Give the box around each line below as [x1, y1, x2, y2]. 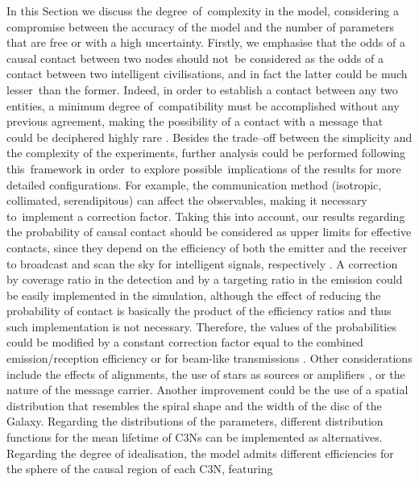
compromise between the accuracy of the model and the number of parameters [6, 18, 394, 35]
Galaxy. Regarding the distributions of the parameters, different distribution [6, 413, 384, 430]
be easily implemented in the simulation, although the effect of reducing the [6, 286, 381, 303]
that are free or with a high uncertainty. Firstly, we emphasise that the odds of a [6, 34, 405, 51]
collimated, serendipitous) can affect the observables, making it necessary [6, 192, 367, 209]
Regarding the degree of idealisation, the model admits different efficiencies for [6, 444, 394, 461]
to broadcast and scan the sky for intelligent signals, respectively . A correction [6, 255, 398, 272]
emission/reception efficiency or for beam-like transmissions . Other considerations [6, 350, 413, 367]
